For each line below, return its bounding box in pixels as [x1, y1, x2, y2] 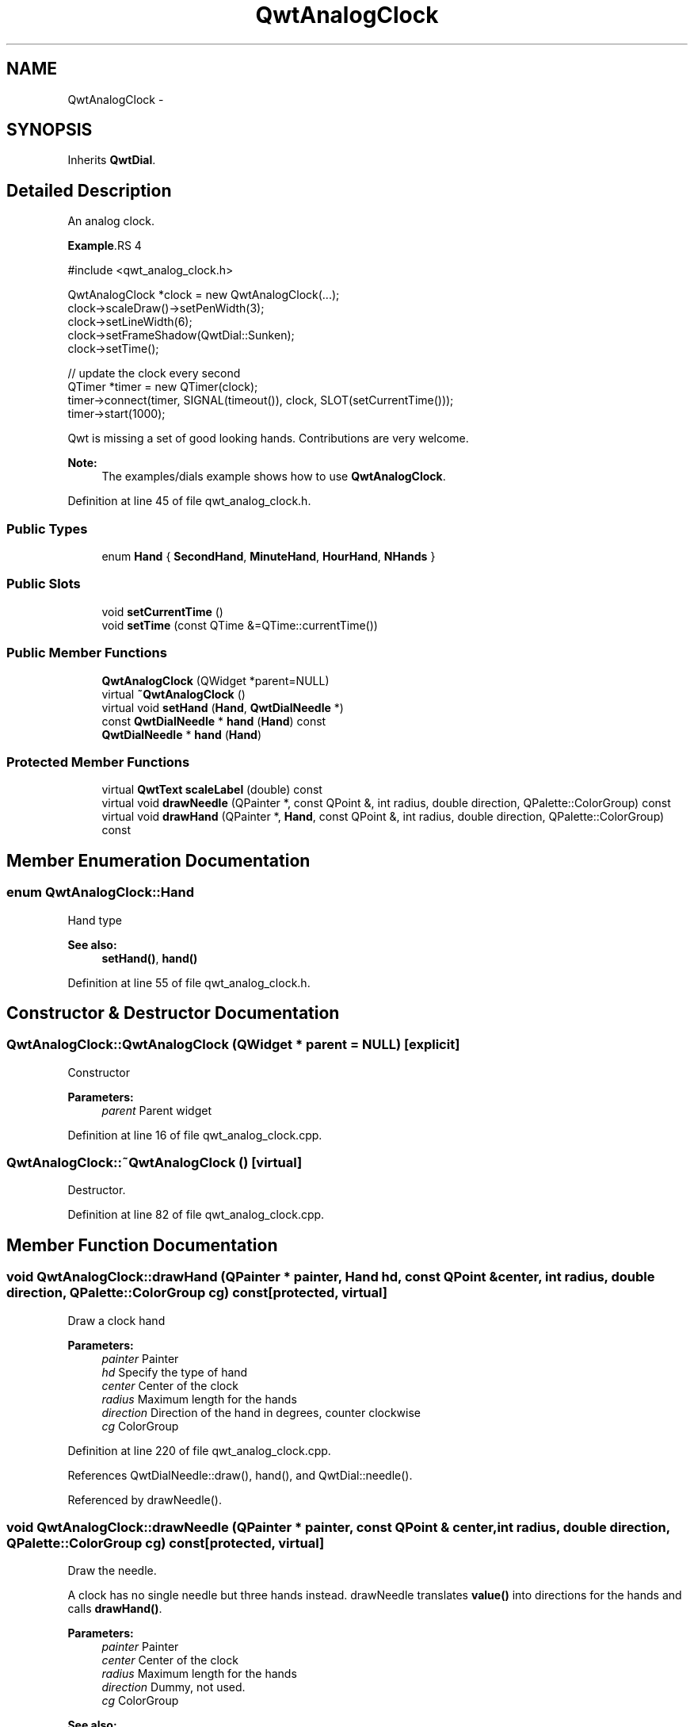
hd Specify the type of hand [101, 1365, 248, 1379]
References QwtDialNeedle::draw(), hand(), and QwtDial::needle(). [67, 1468, 413, 1482]
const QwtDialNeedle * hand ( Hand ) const [101, 714, 326, 728]
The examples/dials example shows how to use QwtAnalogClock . [101, 469, 446, 484]
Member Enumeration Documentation [6, 850, 311, 871]
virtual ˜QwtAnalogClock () [101, 687, 246, 701]
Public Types [6, 520, 88, 537]
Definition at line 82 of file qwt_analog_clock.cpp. [67, 1208, 325, 1222]
